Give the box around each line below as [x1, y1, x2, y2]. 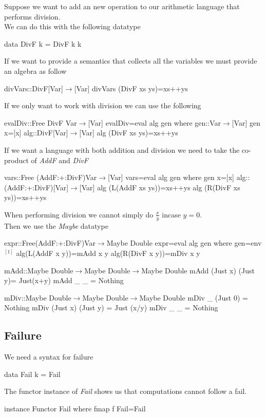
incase [162, 209, 181, 220]
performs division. [4, 11, 61, 22]
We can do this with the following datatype [4, 21, 141, 32]
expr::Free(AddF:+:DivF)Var [4, 237, 96, 248]
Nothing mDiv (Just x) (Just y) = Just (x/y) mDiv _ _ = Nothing [4, 302, 218, 313]
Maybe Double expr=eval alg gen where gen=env [106, 237, 262, 248]
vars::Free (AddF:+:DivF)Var [4, 172, 97, 183]
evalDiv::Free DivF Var [4, 117, 77, 128]
